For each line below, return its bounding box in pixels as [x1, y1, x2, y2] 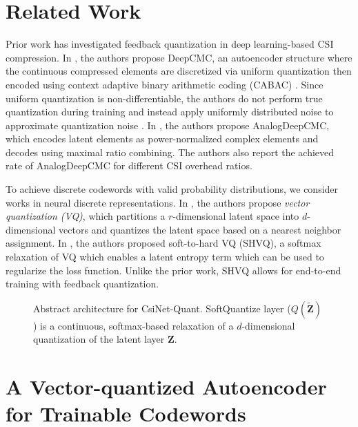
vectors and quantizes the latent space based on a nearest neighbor [59, 222, 341, 236]
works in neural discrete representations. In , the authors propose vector [6, 195, 310, 209]
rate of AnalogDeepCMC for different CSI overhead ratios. [6, 158, 252, 173]
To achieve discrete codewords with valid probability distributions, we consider [6, 182, 339, 196]
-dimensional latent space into [172, 209, 299, 223]
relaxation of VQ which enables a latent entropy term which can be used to [6, 249, 324, 264]
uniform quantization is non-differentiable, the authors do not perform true [6, 91, 323, 105]
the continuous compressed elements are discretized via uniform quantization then [6, 64, 352, 78]
